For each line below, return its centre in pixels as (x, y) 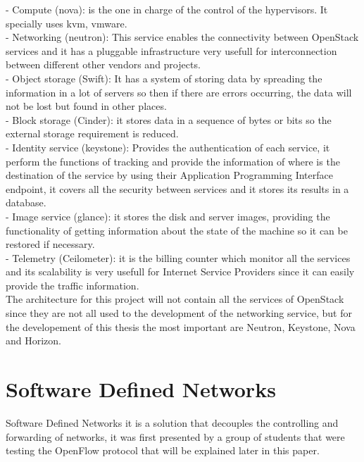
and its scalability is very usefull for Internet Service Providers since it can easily (180, 271)
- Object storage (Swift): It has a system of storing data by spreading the (164, 78)
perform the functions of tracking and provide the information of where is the (173, 161)
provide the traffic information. (73, 285)
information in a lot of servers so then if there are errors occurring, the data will (179, 92)
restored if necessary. (50, 244)
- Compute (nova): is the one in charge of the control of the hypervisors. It (167, 9)
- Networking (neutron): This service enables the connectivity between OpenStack (182, 37)
